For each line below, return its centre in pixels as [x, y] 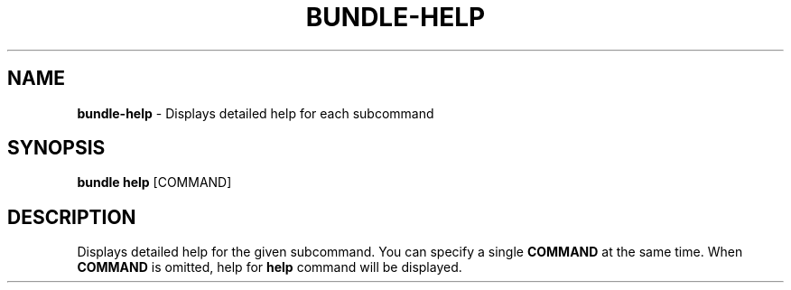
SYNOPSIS [56, 148]
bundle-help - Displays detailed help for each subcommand [256, 113]
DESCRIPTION [72, 217]
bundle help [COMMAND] [154, 182]
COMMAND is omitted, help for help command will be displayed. [270, 267]
